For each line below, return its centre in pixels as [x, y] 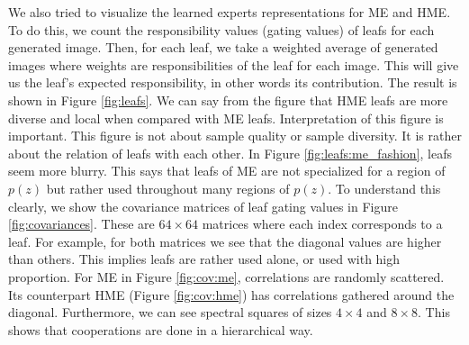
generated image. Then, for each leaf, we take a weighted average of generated [223, 47]
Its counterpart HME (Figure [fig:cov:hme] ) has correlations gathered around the [231, 294]
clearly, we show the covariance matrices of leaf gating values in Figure [203, 206]
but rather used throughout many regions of [168, 188]
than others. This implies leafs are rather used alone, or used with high [204, 259]
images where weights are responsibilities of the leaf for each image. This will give [234, 64]
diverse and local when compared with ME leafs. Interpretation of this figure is [226, 118]
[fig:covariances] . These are [81, 224]
